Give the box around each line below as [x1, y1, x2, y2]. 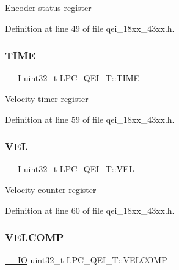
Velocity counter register [5, 183, 97, 195]
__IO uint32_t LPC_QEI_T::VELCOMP [5, 254, 167, 266]
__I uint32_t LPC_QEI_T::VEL [5, 162, 134, 175]
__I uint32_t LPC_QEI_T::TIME [5, 71, 140, 84]
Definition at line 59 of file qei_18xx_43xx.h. [5, 112, 175, 125]
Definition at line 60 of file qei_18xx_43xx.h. [5, 203, 175, 216]
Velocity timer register [5, 92, 89, 104]
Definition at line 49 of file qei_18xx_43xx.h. [5, 21, 175, 34]
